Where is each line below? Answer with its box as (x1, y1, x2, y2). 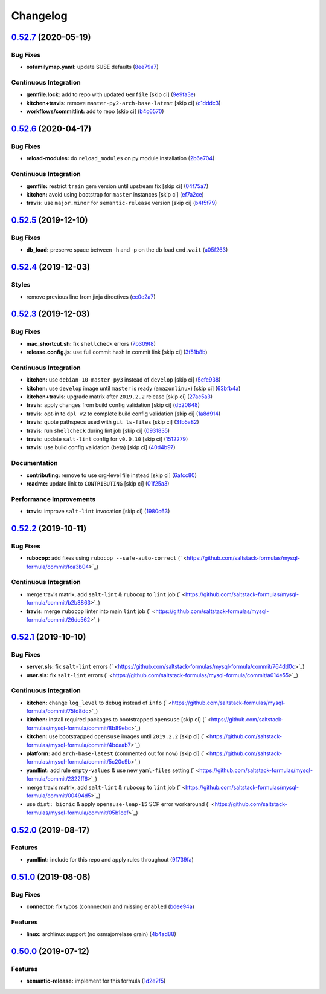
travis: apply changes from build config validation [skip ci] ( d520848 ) (26, 401, 200, 409)
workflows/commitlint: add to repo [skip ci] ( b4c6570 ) (26, 108, 164, 115)
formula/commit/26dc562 (26, 616, 91, 623)
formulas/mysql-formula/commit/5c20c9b (26, 758, 131, 765)
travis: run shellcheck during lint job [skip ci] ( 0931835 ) (26, 427, 170, 434)
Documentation (11, 459, 58, 467)
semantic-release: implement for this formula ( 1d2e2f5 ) (26, 977, 166, 985)
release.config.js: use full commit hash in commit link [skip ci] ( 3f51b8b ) (26, 348, 208, 356)
